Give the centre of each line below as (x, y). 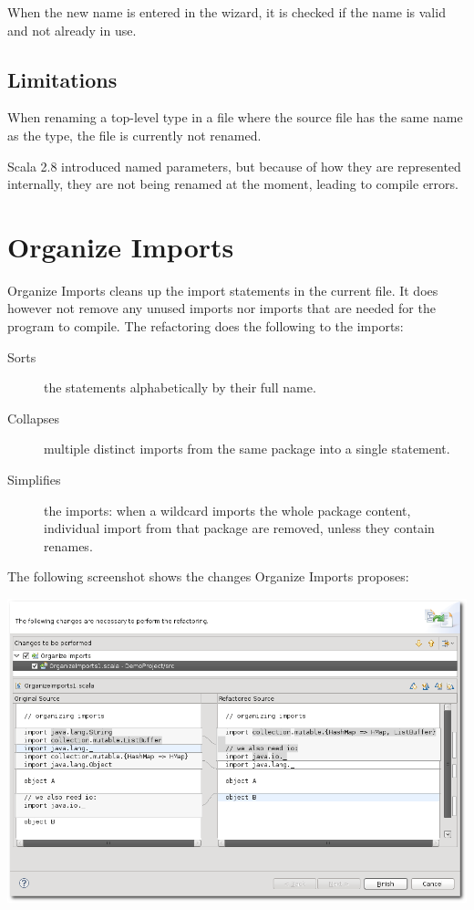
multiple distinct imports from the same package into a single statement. (247, 449)
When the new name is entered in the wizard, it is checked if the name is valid (227, 12)
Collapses (33, 418)
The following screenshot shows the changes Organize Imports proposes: (208, 576)
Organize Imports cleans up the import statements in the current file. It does (223, 290)
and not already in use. (72, 30)
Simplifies (34, 480)
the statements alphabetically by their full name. (180, 387)
